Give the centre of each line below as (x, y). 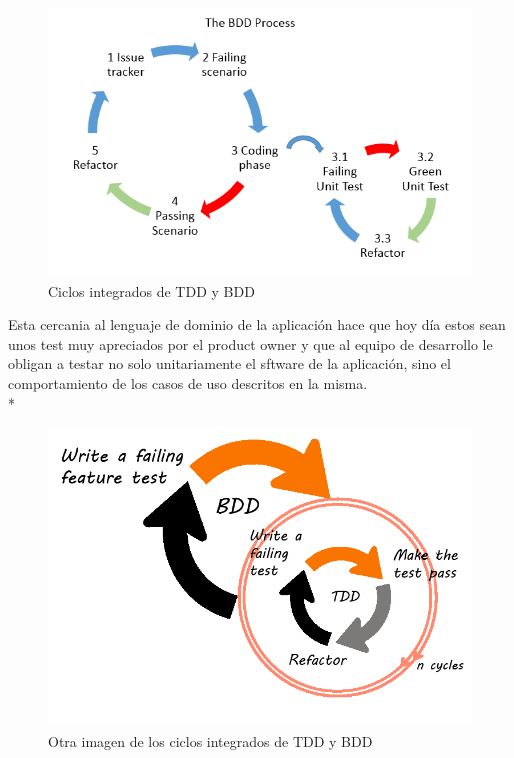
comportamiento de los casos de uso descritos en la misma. (188, 382)
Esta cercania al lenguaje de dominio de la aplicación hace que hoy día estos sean (257, 324)
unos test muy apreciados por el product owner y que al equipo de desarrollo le (250, 343)
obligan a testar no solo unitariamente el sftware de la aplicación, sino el (229, 363)
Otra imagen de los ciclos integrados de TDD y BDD (210, 740)
